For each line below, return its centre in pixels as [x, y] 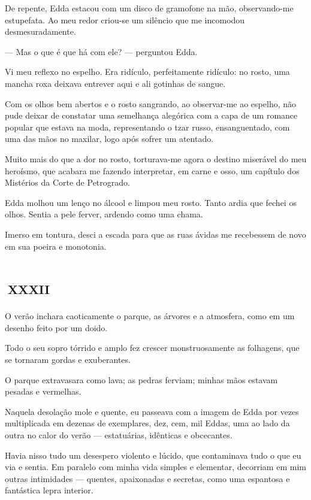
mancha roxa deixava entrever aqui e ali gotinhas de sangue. [115, 83]
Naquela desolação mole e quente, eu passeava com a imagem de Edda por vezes [152, 411]
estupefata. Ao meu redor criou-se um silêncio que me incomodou [125, 19]
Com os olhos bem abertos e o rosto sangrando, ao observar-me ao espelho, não [151, 103]
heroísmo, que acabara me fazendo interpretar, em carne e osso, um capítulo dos [152, 170]
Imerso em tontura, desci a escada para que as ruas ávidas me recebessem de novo [155, 234]
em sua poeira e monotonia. [56, 246]
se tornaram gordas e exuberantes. [68, 359]
